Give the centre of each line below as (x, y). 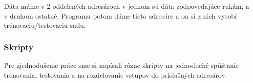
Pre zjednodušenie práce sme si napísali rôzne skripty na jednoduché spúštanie (121, 65)
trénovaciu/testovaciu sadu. (45, 25)
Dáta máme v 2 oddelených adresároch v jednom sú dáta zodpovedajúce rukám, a (127, 6)
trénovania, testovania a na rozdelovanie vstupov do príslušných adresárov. (116, 74)
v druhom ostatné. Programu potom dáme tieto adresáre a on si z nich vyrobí (120, 15)
